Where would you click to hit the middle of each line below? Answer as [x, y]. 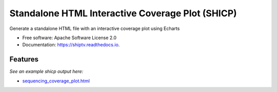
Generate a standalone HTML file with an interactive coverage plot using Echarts [95, 28]
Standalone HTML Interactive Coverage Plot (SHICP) [123, 13]
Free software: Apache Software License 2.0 [70, 38]
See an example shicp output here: [46, 72]
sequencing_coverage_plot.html [56, 81]
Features [24, 59]
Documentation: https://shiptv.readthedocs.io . [71, 45]
